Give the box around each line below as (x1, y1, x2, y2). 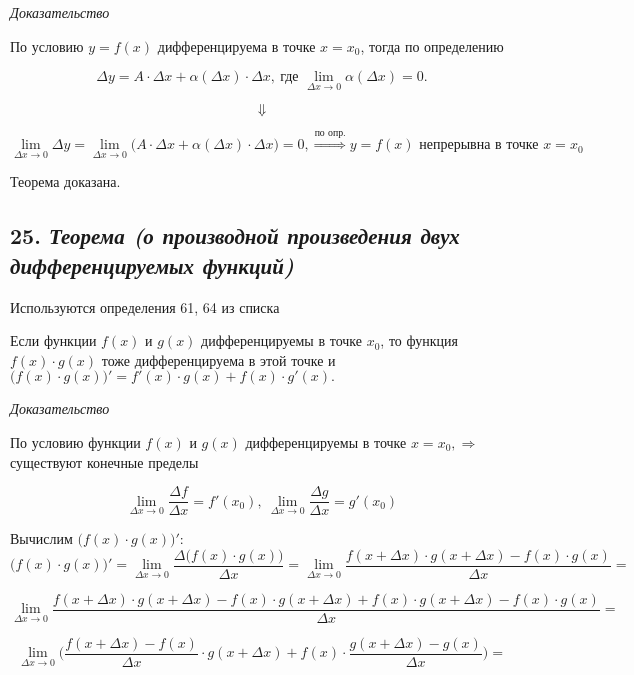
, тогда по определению (360, 35, 504, 56)
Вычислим (10, 528, 73, 549)
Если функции (10, 330, 97, 351)
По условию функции (10, 431, 141, 452)
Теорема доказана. (10, 171, 121, 192)
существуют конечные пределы (10, 451, 199, 472)
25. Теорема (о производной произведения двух (10, 220, 460, 251)
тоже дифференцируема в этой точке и (101, 349, 336, 370)
